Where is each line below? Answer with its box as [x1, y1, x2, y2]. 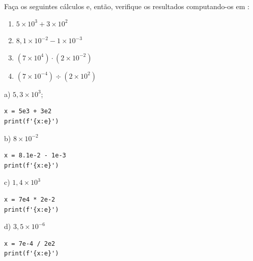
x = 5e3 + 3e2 [4, 108, 52, 115]
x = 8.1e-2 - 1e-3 [4, 152, 66, 159]
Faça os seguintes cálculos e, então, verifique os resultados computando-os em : [4, 1, 249, 11]
